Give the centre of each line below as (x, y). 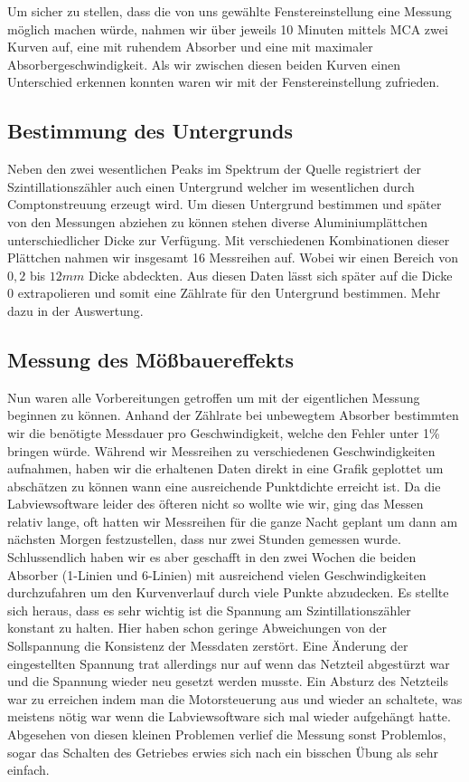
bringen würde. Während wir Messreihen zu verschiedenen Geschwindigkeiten (221, 450)
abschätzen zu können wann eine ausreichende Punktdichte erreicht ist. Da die (224, 486)
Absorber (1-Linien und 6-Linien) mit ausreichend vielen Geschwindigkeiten (217, 574)
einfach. (28, 770)
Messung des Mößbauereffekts (151, 359)
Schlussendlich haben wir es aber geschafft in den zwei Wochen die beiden (212, 557)
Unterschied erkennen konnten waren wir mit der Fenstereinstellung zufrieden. (224, 82)
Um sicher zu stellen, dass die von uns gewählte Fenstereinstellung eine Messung (230, 11)
